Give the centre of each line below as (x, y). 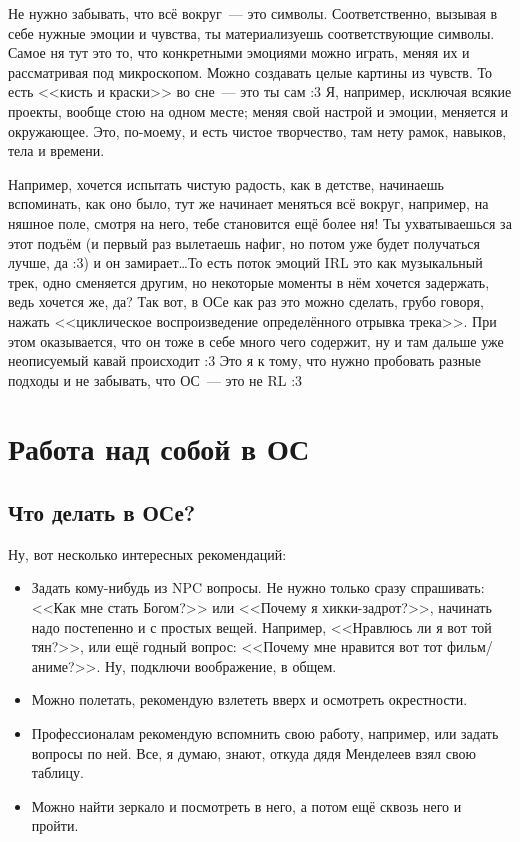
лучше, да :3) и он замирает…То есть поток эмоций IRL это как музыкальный (245, 262)
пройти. (55, 825)
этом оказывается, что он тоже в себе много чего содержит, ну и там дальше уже (256, 340)
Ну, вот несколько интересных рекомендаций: (147, 553)
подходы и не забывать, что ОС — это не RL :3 (155, 379)
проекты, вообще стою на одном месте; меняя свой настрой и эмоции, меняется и (258, 110)
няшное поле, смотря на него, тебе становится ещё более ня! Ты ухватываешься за (260, 222)
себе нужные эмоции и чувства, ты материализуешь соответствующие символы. (251, 32)
